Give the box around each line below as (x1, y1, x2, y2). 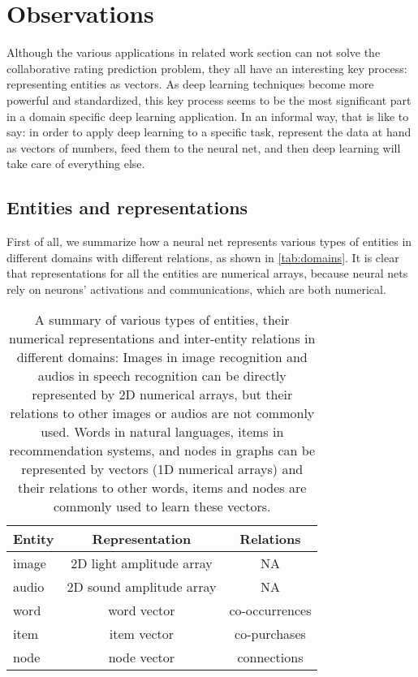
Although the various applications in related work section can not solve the (6, 44, 381, 61)
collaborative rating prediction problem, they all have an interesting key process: (6, 59, 407, 76)
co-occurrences (229, 601, 312, 620)
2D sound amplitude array (67, 577, 217, 597)
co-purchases (235, 624, 306, 644)
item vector (109, 624, 174, 644)
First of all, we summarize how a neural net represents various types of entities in (6, 233, 412, 250)
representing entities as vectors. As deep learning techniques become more (6, 75, 374, 93)
